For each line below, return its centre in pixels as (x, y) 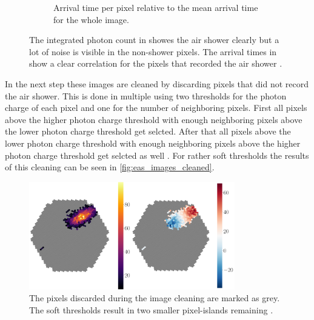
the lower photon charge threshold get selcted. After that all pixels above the (148, 131)
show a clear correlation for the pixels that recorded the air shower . (156, 63)
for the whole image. (91, 19)
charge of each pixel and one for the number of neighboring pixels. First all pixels (156, 108)
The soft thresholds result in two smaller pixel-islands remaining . (151, 309)
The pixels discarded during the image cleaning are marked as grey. (155, 298)
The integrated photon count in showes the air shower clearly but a (154, 40)
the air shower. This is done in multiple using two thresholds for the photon (146, 95)
